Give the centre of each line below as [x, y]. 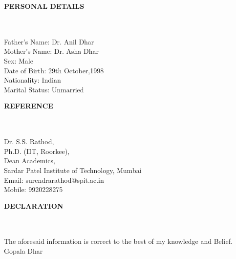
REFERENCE [29, 106]
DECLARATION [34, 205]
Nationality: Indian [32, 80]
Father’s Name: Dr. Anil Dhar [49, 41]
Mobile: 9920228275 [33, 189]
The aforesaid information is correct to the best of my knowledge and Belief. [118, 241]
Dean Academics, [30, 161]
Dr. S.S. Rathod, [29, 141]
